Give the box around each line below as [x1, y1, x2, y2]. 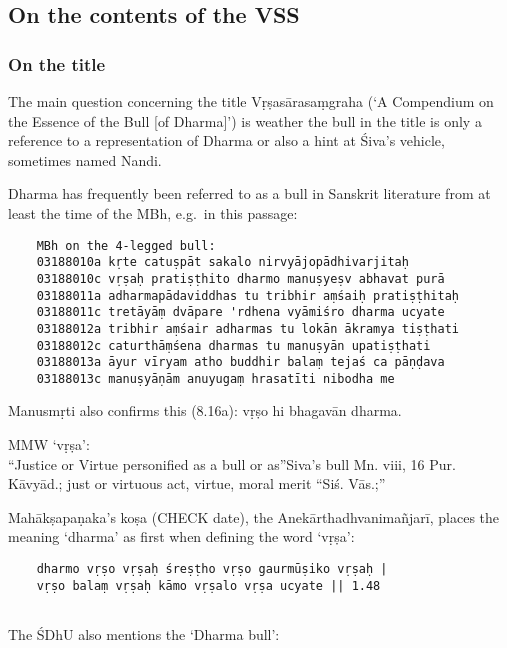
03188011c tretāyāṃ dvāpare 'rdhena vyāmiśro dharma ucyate [36, 305, 445, 320]
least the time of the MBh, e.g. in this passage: [8, 202, 298, 223]
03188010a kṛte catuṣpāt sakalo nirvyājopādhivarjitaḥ [36, 255, 409, 270]
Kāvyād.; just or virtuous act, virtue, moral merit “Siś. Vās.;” [8, 473, 386, 494]
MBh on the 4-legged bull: [36, 238, 216, 253]
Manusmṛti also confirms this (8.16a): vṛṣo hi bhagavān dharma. [8, 400, 402, 421]
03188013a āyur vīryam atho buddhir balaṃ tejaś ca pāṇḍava [36, 355, 445, 370]
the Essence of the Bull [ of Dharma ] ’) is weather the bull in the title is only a [8, 110, 482, 131]
